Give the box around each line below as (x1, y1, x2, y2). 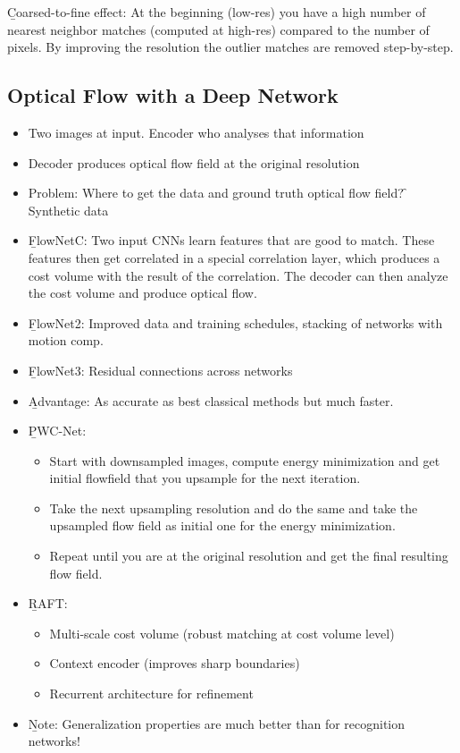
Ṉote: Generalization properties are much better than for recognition (28, 714, 406, 732)
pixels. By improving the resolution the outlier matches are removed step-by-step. (7, 38, 454, 56)
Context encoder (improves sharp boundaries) (49, 654, 300, 673)
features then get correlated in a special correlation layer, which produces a (28, 248, 440, 267)
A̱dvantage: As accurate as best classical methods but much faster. (28, 391, 394, 410)
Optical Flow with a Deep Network (7, 81, 339, 109)
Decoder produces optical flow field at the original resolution (28, 153, 360, 172)
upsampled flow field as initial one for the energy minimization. (49, 516, 396, 535)
